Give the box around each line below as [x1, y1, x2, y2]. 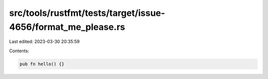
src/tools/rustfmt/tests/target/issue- [9, 7, 165, 18]
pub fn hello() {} [19, 61, 65, 67]
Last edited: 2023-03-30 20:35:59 [9, 39, 80, 45]
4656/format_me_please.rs [9, 21, 125, 32]
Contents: [9, 48, 29, 54]
